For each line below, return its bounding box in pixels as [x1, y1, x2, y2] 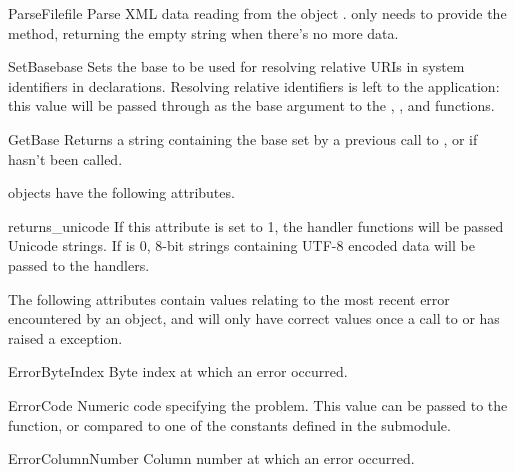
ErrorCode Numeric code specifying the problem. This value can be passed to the [8, 394, 508, 415]
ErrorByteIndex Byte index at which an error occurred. [8, 361, 348, 382]
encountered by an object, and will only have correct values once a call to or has [8, 308, 500, 329]
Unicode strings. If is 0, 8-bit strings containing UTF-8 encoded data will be [8, 235, 475, 256]
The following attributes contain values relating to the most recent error [8, 288, 450, 309]
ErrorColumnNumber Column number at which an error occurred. [8, 448, 415, 469]
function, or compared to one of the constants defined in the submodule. [8, 414, 451, 435]
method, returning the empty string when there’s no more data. [8, 22, 399, 43]
